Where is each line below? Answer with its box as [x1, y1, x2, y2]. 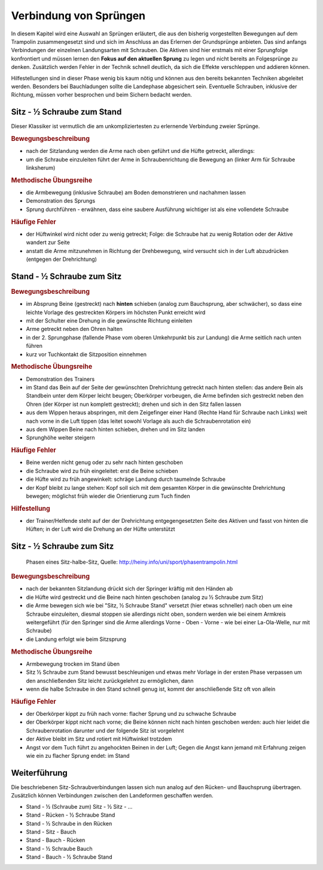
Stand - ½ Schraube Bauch [26, 845, 93, 852]
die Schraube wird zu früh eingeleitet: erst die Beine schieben [26, 467, 179, 474]
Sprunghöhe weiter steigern [26, 434, 95, 441]
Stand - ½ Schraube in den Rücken [26, 820, 112, 827]
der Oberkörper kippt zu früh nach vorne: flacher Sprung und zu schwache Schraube [26, 711, 236, 718]
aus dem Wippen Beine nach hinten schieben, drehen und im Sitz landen [26, 426, 205, 433]
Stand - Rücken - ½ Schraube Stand [26, 811, 115, 818]
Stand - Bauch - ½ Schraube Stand [26, 853, 113, 860]
